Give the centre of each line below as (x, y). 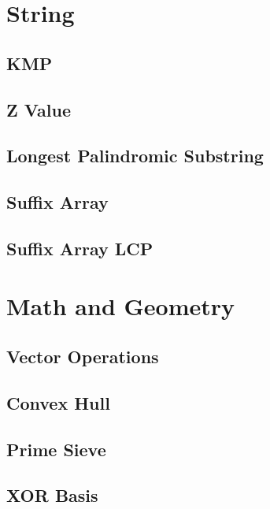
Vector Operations (83, 357)
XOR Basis (52, 495)
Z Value (39, 109)
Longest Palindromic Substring (135, 156)
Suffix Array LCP (80, 248)
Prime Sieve (56, 449)
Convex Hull (58, 402)
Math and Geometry (121, 306)
